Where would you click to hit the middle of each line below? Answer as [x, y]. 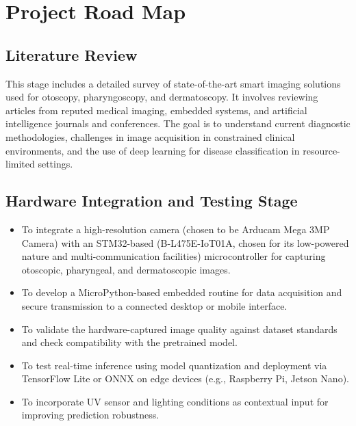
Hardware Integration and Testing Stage [152, 201]
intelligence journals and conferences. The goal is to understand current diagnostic [178, 123]
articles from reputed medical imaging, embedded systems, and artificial [156, 110]
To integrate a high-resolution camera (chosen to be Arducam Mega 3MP [176, 229]
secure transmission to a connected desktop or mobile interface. [154, 305]
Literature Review [72, 54]
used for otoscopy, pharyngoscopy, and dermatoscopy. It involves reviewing [162, 97]
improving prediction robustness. [90, 415]
